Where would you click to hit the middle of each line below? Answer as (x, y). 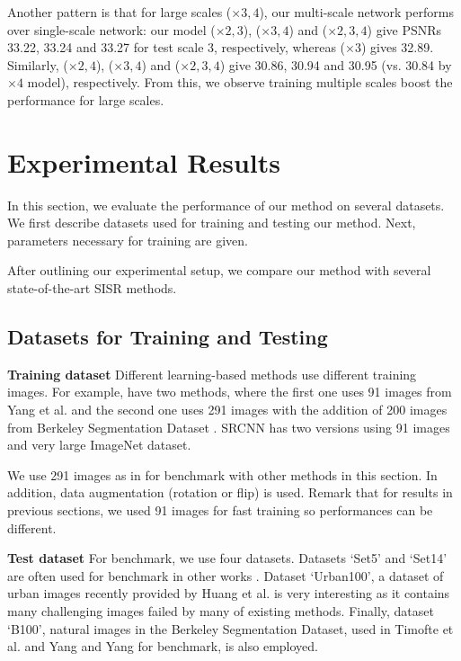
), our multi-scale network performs (356, 12)
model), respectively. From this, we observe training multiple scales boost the (240, 82)
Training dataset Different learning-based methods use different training (212, 374)
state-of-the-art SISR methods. (92, 288)
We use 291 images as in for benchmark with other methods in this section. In (222, 474)
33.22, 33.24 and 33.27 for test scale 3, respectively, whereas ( (177, 47)
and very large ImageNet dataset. (99, 445)
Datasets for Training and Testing (168, 337)
